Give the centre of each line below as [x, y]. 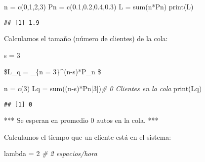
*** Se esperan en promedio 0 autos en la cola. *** [81, 120]
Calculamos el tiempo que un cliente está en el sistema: [88, 136]
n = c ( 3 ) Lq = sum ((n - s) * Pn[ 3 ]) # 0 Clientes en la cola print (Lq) [103, 88]
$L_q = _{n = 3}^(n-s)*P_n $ [53, 72]
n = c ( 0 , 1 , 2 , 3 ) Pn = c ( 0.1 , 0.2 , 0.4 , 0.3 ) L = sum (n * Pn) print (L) [99, 6]
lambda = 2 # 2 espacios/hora [51, 153]
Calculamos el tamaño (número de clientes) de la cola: [86, 38]
